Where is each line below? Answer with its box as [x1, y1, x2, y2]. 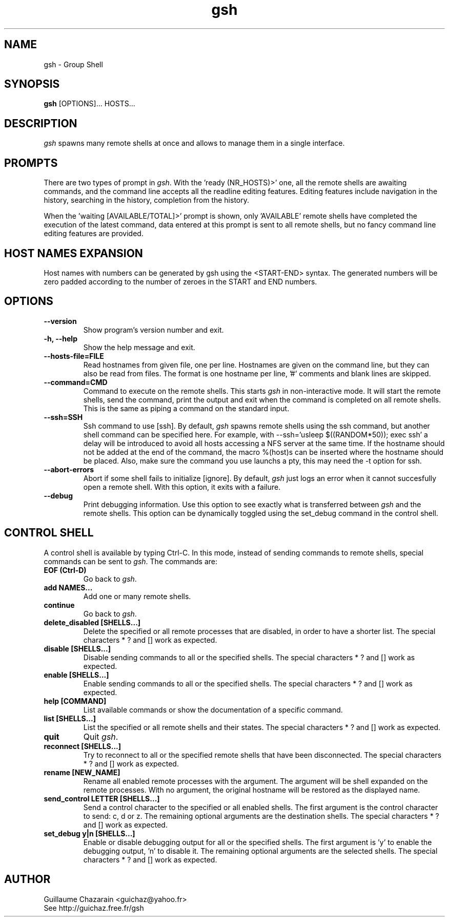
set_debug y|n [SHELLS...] [44, 829, 135, 838]
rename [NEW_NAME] [44, 767, 120, 777]
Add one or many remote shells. [83, 591, 191, 601]
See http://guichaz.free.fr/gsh [44, 903, 144, 912]
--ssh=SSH [44, 412, 83, 421]
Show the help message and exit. [83, 342, 195, 352]
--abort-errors [44, 465, 94, 474]
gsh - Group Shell [44, 60, 103, 69]
